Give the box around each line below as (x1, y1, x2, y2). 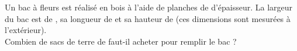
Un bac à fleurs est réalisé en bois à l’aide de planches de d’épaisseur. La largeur (5, 1, 293, 13)
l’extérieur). (5, 24, 47, 36)
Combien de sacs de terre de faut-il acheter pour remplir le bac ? (5, 35, 237, 47)
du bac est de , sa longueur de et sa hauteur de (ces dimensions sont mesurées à (5, 12, 291, 24)
